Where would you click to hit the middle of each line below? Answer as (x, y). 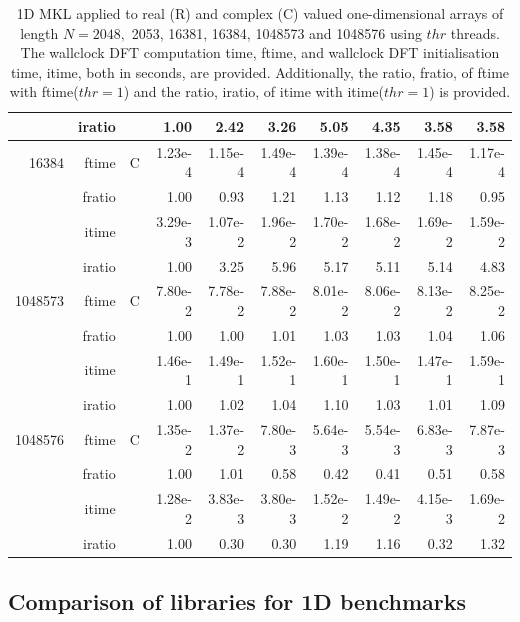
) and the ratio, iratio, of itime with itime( (254, 91)
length (39, 32)
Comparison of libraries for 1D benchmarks (237, 601)
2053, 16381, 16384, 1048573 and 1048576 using (276, 32)
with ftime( (44, 91)
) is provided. (470, 91)
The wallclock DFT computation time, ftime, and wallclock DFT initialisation (260, 52)
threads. (475, 32)
